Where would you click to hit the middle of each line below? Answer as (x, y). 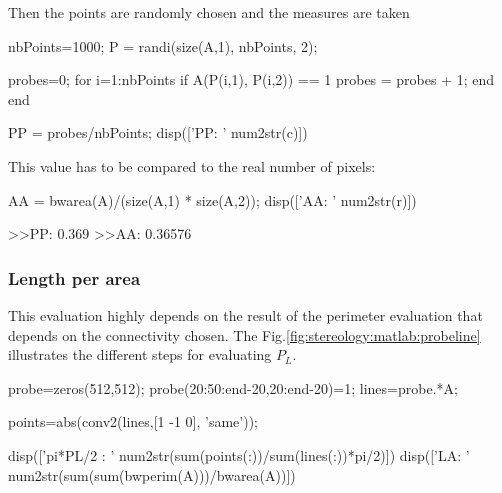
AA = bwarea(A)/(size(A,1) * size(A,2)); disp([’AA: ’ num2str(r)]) (212, 199)
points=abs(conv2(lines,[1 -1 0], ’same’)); (133, 421)
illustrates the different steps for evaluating (140, 354)
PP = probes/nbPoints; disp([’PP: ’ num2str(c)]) (158, 132)
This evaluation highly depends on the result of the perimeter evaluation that (245, 314)
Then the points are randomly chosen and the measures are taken (209, 12)
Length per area (74, 277)
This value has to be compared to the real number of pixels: (192, 165)
